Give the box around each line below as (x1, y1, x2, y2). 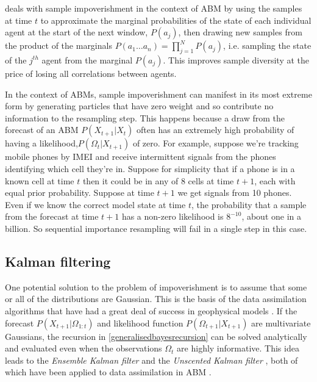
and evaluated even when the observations (5, 342, 162, 355)
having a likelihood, (5, 137, 78, 150)
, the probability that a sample (191, 198, 307, 211)
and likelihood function (97, 316, 183, 329)
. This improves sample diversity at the (163, 53, 310, 66)
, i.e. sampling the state (223, 39, 312, 52)
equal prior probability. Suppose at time (5, 186, 154, 199)
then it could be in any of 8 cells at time (82, 174, 234, 187)
